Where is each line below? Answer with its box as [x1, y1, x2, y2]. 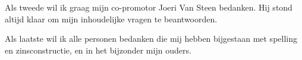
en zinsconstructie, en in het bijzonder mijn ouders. [5, 44, 191, 56]
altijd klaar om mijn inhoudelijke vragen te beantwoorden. [5, 12, 218, 25]
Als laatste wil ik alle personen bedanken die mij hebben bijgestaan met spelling [5, 32, 297, 45]
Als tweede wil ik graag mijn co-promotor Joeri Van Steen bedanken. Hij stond [5, 1, 292, 13]
